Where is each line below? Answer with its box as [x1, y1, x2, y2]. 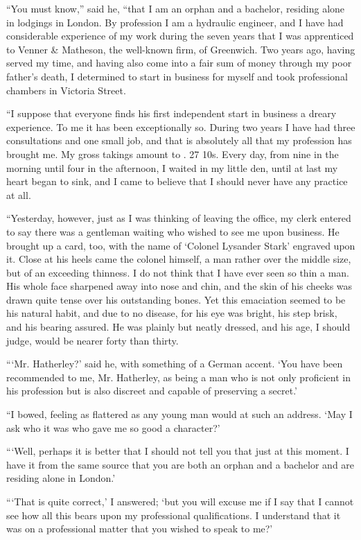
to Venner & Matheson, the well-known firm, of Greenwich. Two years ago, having [6, 42, 355, 56]
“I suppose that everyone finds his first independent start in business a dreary [6, 106, 337, 121]
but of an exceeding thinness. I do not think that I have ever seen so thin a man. [6, 265, 349, 279]
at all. [6, 187, 31, 202]
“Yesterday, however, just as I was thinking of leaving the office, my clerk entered [6, 211, 351, 225]
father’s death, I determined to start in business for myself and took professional [6, 69, 348, 83]
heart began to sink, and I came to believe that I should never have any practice [6, 174, 348, 189]
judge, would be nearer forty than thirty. [6, 333, 179, 347]
